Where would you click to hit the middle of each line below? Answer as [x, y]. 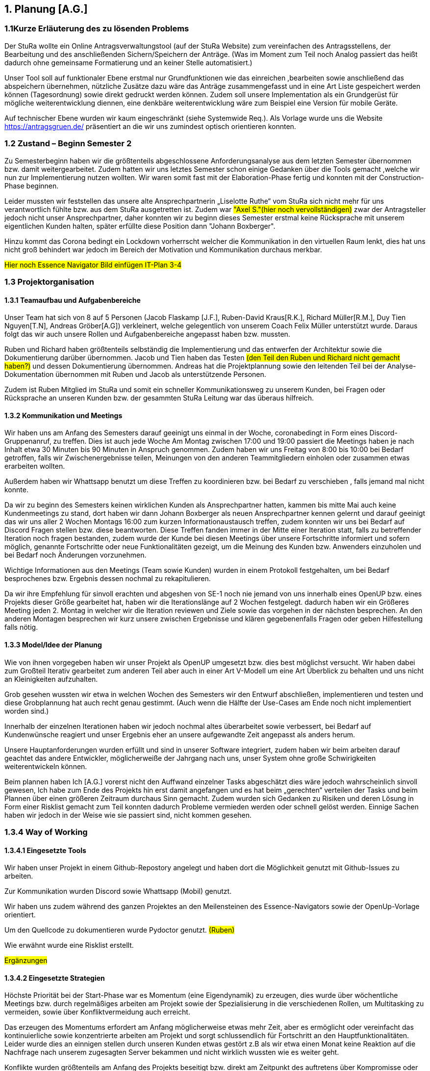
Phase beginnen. [32, 186]
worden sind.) [27, 711]
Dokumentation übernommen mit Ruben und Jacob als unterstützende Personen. [135, 375]
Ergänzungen [26, 961]
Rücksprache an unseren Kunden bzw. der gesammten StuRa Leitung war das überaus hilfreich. [159, 398]
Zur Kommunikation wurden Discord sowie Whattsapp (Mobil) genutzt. [118, 891]
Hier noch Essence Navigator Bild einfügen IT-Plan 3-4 [93, 265]
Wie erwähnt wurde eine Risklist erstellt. [69, 945]
